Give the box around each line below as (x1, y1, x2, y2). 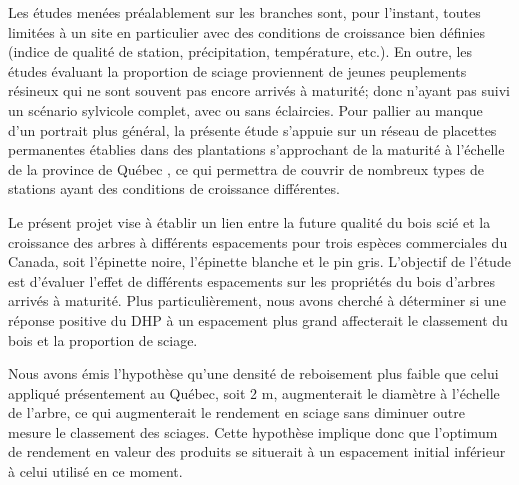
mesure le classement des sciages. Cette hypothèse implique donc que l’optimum (8, 421, 498, 442)
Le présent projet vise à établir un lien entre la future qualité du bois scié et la (8, 211, 491, 232)
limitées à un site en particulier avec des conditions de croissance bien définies (8, 21, 485, 42)
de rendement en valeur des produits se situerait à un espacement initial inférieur (8, 441, 506, 462)
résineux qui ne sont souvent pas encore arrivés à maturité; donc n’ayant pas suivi (8, 80, 510, 101)
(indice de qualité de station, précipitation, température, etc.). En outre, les (8, 41, 473, 62)
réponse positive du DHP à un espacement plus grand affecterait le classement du (8, 309, 508, 330)
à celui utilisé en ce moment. (8, 461, 183, 482)
